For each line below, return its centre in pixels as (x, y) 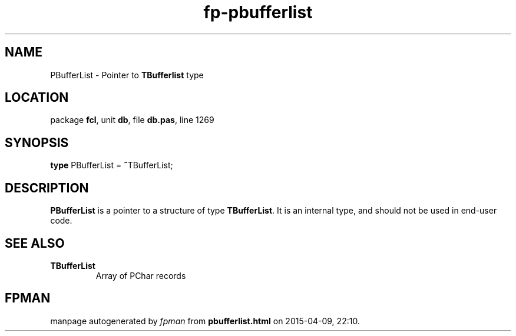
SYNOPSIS (37, 142)
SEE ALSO (35, 243)
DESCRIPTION (47, 188)
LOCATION (37, 98)
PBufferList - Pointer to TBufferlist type (127, 75)
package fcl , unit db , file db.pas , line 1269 (132, 120)
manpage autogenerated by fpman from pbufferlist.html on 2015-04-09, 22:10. (205, 321)
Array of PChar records (141, 275)
